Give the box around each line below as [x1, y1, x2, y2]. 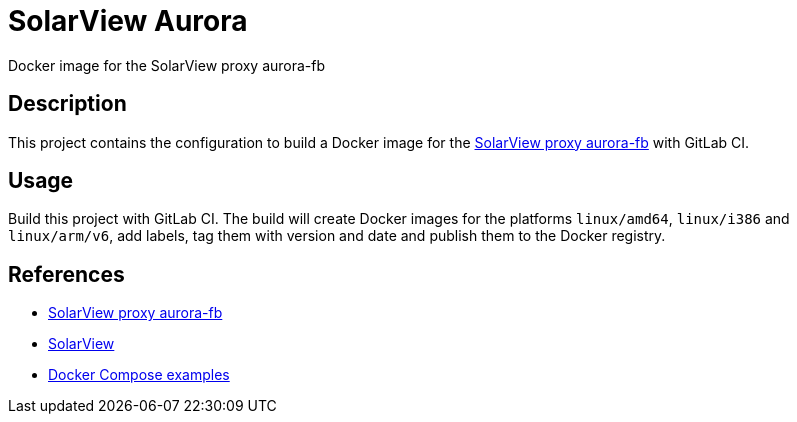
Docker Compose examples [48, 366, 230, 384]
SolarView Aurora [8, 4, 248, 38]
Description [8, 91, 127, 117]
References [8, 261, 125, 287]
